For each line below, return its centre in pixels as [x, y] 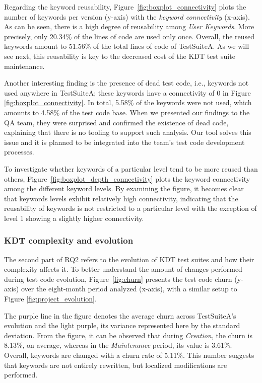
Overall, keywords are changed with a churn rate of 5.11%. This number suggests [129, 355]
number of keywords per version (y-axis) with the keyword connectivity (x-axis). [127, 16]
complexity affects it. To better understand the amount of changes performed [123, 269]
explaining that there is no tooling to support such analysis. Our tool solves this [128, 132]
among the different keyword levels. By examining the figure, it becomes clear [124, 188]
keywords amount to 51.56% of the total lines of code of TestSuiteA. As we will [127, 46]
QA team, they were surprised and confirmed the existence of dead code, [116, 122]
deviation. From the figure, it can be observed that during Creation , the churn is [128, 335]
